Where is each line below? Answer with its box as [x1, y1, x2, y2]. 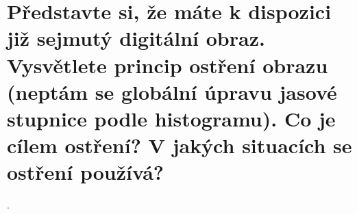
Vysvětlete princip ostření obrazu [7, 51, 328, 79]
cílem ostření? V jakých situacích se [7, 131, 352, 159]
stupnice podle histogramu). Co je [7, 104, 336, 132]
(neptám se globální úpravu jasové [7, 77, 337, 105]
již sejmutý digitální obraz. [7, 24, 265, 52]
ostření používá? [7, 158, 164, 186]
